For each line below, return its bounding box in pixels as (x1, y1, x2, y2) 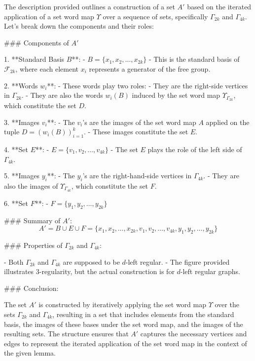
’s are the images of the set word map (82, 117, 196, 127)
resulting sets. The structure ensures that (4, 328, 129, 339)
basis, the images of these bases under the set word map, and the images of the (4, 319, 243, 329)
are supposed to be (63, 256, 120, 267)
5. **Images (4, 170, 40, 181)
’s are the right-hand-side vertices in (82, 170, 192, 181)
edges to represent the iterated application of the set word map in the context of (4, 338, 247, 348)
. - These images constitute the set (84, 126, 188, 137)
